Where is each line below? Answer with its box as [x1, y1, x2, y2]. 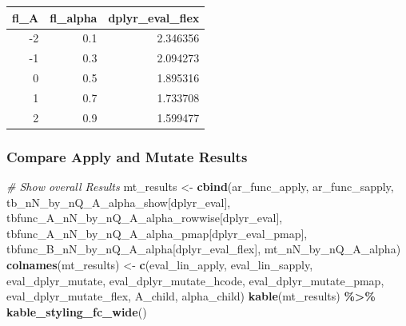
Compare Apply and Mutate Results [6, 146, 248, 166]
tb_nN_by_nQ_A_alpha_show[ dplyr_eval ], [6, 193, 231, 210]
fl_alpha [50, 9, 98, 26]
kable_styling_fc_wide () [6, 303, 147, 320]
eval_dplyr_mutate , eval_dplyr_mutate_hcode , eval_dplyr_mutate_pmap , [6, 272, 384, 288]
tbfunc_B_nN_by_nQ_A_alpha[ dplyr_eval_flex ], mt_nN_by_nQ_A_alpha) [6, 241, 401, 257]
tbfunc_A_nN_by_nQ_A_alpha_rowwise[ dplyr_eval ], [6, 209, 283, 226]
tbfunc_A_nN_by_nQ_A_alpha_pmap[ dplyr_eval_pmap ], [6, 225, 308, 241]
